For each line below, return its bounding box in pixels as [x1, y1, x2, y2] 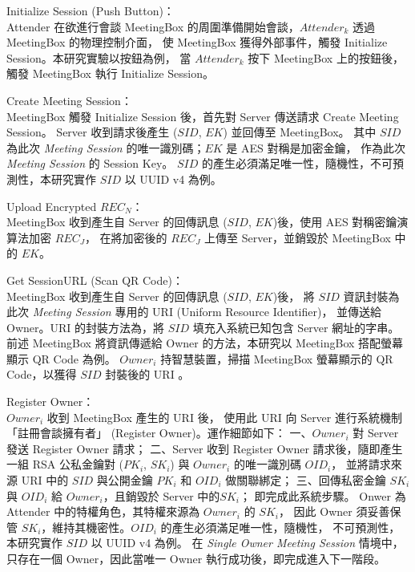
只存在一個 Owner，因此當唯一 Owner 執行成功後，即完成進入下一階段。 [6, 550, 385, 566]
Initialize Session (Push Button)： [6, 2, 175, 18]
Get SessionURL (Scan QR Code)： [6, 271, 183, 288]
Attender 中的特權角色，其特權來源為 [6, 503, 200, 520]
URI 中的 [21, 472, 69, 489]
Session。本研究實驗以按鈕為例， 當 [6, 49, 191, 66]
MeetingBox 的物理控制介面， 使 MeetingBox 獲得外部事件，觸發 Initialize [6, 34, 388, 51]
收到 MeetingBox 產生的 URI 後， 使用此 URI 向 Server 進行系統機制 [46, 408, 402, 425]
